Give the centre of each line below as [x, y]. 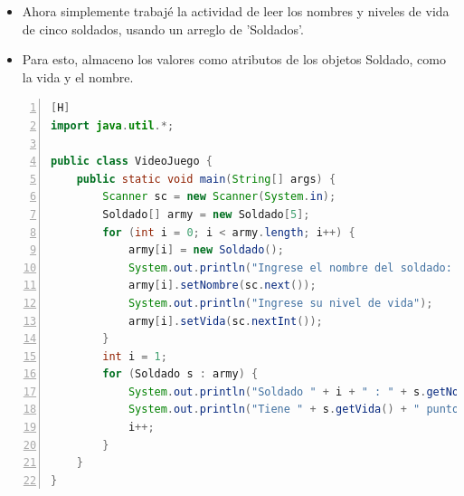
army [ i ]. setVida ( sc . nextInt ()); [225, 321]
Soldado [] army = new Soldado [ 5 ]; [206, 214]
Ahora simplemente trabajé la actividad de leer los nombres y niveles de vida [236, 11]
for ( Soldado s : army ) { [180, 374]
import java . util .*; [113, 125]
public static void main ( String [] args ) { [206, 179]
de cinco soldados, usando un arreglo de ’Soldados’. [163, 29]
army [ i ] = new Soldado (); [206, 250]
